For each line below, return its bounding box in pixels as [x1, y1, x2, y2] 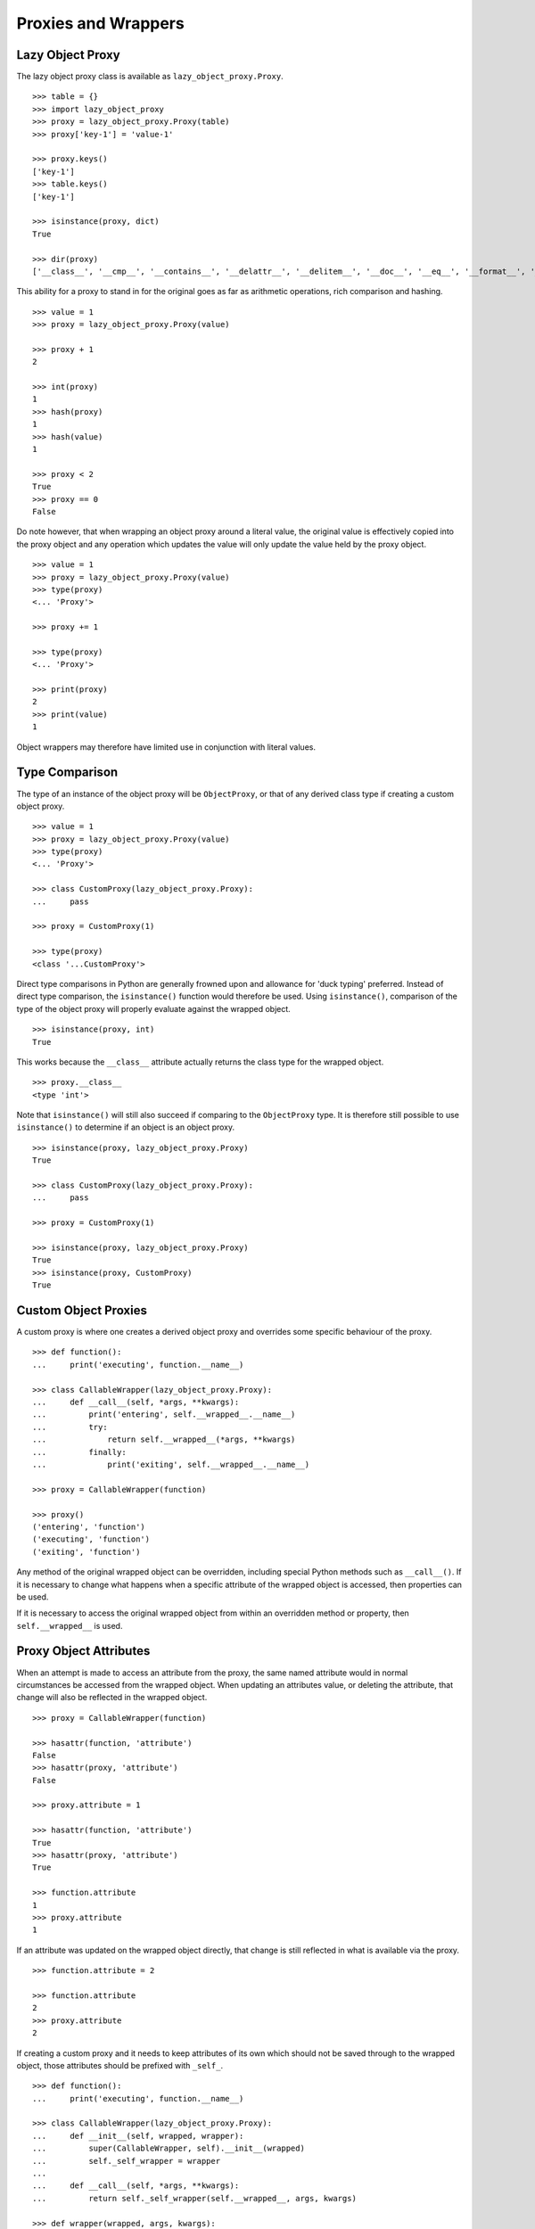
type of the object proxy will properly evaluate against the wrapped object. [16, 1003, 292, 1014]
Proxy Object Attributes [16, 1643, 151, 1658]
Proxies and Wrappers [16, 13, 185, 33]
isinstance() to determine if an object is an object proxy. [16, 1122, 235, 1132]
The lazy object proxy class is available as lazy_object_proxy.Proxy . [16, 71, 284, 82]
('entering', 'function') [32, 1521, 146, 1532]
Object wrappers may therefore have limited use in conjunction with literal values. [16, 741, 317, 753]
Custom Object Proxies [16, 1303, 147, 1318]
